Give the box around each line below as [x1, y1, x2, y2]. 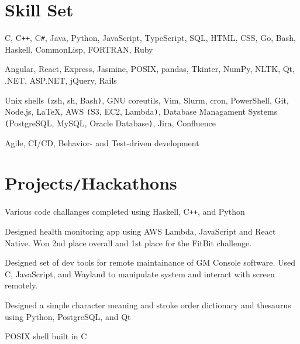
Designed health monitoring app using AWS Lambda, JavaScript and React [5, 225, 276, 238]
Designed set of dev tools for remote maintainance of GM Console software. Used [5, 256, 296, 269]
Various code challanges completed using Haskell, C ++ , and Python [5, 205, 245, 218]
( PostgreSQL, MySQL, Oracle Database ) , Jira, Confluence [5, 116, 216, 129]
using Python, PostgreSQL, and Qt [5, 310, 131, 322]
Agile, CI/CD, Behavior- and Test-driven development [5, 136, 199, 149]
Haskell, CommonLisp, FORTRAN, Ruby [5, 43, 153, 55]
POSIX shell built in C [5, 330, 87, 342]
